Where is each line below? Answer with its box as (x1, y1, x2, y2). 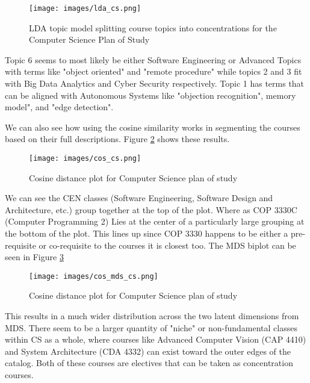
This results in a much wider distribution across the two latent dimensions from (5, 310, 299, 322)
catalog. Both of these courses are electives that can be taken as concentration (5, 357, 293, 369)
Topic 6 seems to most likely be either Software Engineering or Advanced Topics (5, 53, 302, 66)
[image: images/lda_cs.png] (29, 4, 141, 13)
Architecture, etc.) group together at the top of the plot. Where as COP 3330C (5, 203, 297, 216)
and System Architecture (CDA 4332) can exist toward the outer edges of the (5, 344, 291, 357)
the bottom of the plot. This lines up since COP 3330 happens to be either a (5, 227, 288, 240)
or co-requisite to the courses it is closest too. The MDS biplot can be (39, 238, 296, 251)
